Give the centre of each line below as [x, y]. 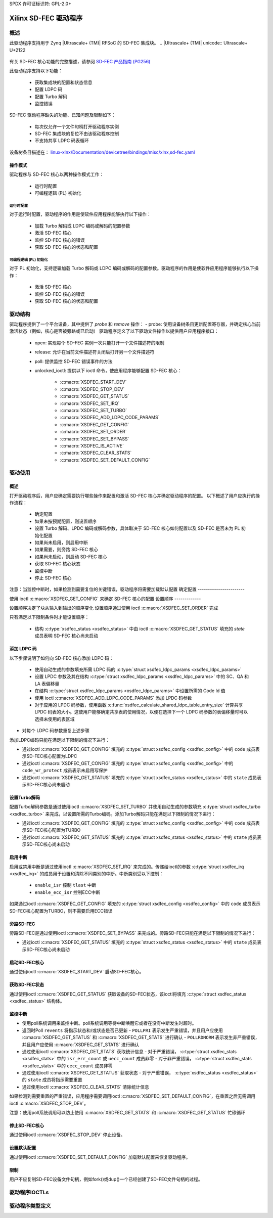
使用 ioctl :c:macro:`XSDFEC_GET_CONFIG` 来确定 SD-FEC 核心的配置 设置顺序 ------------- [105, 599]
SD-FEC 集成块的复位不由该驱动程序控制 [77, 133]
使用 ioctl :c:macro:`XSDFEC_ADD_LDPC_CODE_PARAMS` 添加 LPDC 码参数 [113, 698]
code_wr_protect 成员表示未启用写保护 [65, 771]
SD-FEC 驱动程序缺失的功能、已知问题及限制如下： [63, 115]
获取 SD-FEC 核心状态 [58, 564]
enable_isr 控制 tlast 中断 [65, 885]
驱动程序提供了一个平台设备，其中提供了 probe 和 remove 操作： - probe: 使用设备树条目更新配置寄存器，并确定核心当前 [135, 324]
